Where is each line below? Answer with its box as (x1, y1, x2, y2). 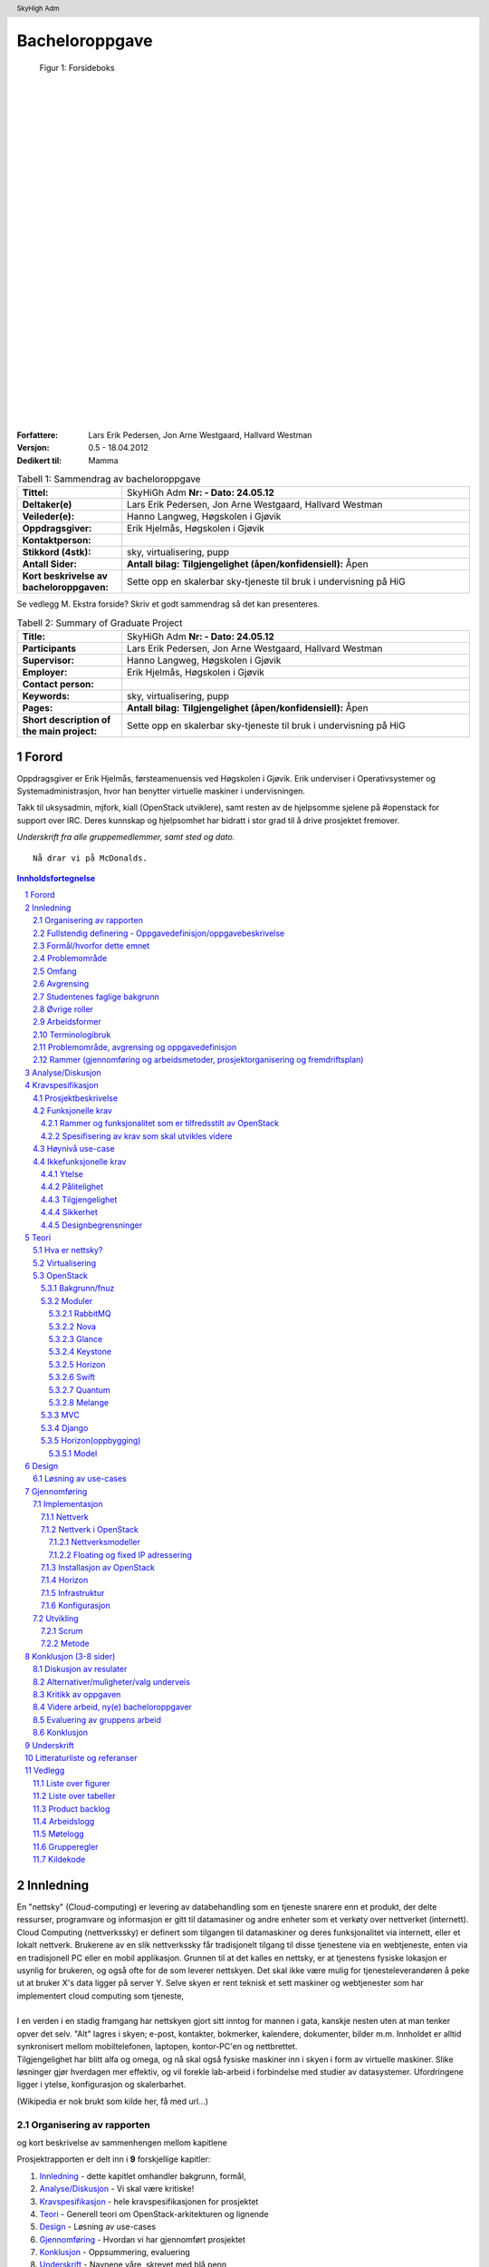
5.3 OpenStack (33, 1270, 89, 1281)
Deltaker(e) (22, 499, 72, 511)
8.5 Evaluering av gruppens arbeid (33, 1714, 162, 1725)
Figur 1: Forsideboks (39, 62, 115, 73)
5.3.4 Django (41, 1422, 89, 1433)
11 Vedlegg (24, 1765, 65, 1776)
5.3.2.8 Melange (48, 1397, 109, 1407)
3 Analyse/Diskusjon (24, 1066, 101, 1078)
